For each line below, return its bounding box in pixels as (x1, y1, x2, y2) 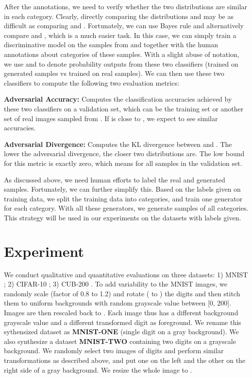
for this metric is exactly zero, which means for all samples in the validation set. (4, 158, 242, 168)
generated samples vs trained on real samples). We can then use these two (4, 68, 224, 78)
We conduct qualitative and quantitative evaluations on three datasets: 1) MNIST (4, 269, 248, 279)
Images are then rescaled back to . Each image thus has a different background (4, 307, 238, 317)
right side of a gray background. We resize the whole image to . (4, 364, 192, 375)
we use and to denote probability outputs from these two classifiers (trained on (4, 58, 238, 69)
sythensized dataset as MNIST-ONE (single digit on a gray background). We (4, 326, 239, 337)
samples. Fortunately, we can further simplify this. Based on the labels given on (4, 184, 241, 194)
